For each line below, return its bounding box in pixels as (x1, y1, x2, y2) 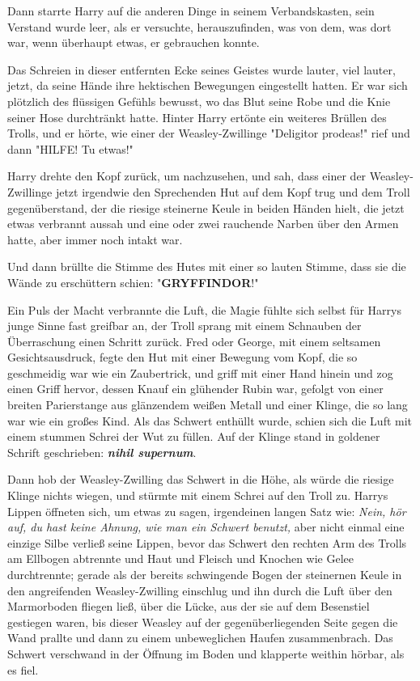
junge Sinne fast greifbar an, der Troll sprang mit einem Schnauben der (7, 317, 362, 334)
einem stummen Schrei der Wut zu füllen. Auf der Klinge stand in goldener (7, 428, 380, 445)
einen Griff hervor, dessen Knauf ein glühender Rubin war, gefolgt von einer (7, 380, 384, 397)
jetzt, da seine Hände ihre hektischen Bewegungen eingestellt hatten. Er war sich (7, 77, 408, 94)
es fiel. (7, 661, 39, 678)
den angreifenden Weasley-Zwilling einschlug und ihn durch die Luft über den (7, 582, 392, 599)
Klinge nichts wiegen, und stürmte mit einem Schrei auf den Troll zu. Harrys (7, 487, 388, 504)
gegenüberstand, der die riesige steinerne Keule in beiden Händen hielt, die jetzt (7, 199, 405, 216)
